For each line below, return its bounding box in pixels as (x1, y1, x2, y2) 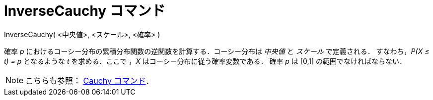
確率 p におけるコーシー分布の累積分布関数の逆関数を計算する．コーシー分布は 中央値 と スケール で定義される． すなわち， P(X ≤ (4, 47, 430, 55)
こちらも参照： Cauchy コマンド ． (25, 75, 154, 86)
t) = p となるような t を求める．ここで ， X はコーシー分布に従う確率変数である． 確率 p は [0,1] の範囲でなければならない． (4, 56, 406, 65)
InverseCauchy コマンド (4, 2, 165, 19)
